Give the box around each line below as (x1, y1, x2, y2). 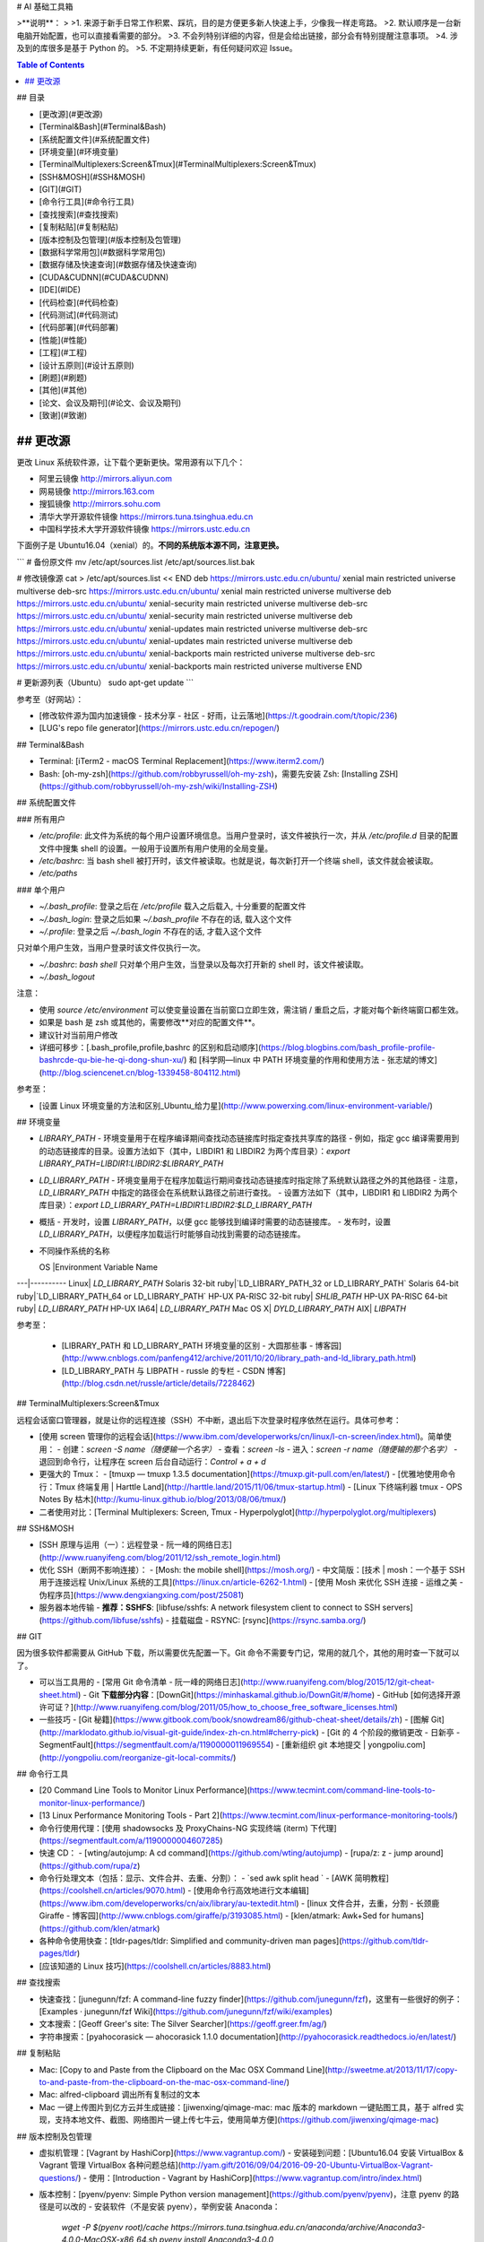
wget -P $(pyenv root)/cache (61, 2221, 169, 2232)
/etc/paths (39, 868, 78, 879)
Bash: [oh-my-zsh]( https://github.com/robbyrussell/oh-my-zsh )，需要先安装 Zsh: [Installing (39, 768, 378, 779)
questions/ (39, 2172, 79, 2183)
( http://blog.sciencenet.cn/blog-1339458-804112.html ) (39, 1067, 241, 1078)
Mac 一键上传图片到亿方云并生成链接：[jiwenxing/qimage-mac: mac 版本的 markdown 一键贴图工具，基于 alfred (39, 2101, 454, 2112)
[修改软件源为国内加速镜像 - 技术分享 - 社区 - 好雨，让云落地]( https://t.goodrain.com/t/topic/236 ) (39, 710, 398, 721)
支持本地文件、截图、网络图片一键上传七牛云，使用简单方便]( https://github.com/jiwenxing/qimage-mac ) (54, 2115, 439, 2125)
